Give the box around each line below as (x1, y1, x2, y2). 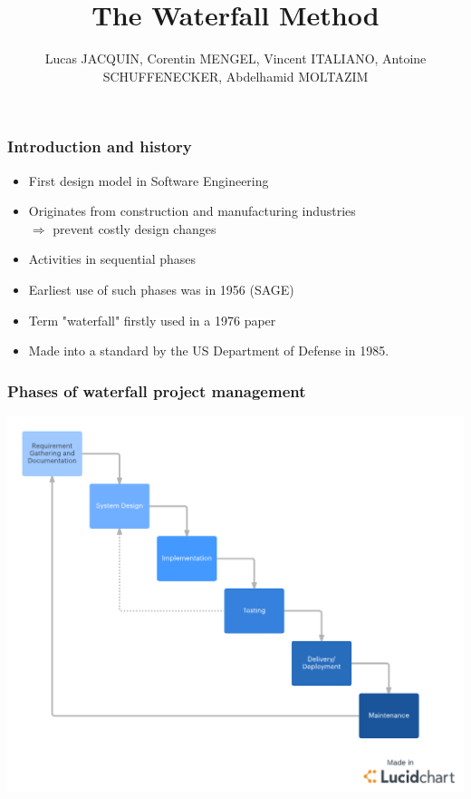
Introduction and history (7, 135, 192, 158)
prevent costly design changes (53, 219, 216, 238)
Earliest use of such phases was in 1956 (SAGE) (28, 279, 294, 298)
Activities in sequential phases (28, 249, 197, 268)
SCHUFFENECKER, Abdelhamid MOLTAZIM (102, 66, 369, 85)
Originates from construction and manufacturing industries (28, 201, 356, 220)
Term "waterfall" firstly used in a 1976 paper (28, 310, 276, 329)
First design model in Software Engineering (28, 171, 269, 190)
